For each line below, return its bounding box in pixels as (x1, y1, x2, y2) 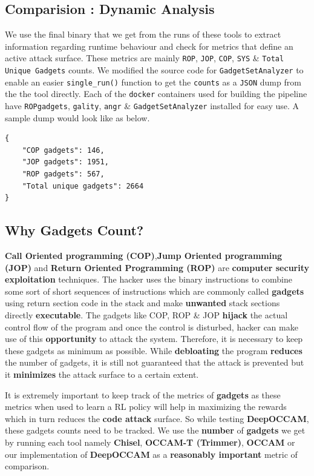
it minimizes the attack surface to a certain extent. (5, 367, 199, 380)
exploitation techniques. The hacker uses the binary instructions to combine (5, 273, 292, 286)
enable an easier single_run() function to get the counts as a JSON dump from (5, 75, 301, 88)
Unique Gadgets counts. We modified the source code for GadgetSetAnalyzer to (5, 64, 304, 76)
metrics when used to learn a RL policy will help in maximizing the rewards (5, 400, 287, 413)
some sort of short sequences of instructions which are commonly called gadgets (5, 284, 304, 297)
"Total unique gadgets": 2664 (22, 181, 144, 190)
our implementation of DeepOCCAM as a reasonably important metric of (5, 448, 298, 460)
